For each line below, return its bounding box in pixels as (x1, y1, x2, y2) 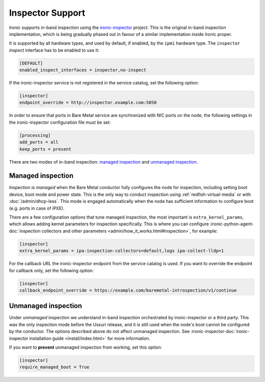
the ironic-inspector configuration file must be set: (9, 119, 111, 125)
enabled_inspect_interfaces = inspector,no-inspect (19, 67, 147, 73)
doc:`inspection (9, 228, 41, 234)
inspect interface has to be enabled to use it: (9, 47, 100, 53)
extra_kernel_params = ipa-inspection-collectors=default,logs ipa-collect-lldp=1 (19, 248, 224, 254)
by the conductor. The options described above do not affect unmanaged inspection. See (9, 328, 190, 334)
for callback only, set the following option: (9, 268, 94, 273)
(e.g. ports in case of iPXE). (9, 205, 65, 211)
